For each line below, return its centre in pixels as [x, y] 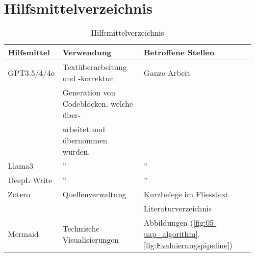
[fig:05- [205, 223]
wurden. [76, 152]
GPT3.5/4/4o [31, 72]
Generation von [89, 93]
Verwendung [87, 52]
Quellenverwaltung [94, 194]
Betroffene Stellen [179, 52]
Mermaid [23, 234]
